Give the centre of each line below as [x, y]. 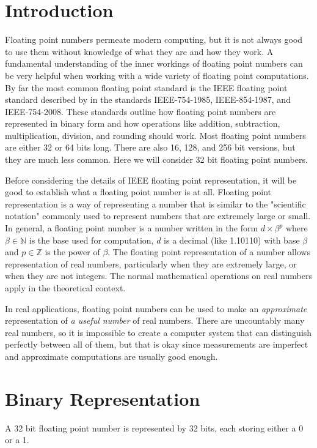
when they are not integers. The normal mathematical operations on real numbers [158, 276]
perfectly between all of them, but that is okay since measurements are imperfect [157, 344]
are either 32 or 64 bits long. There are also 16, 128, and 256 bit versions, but [150, 147]
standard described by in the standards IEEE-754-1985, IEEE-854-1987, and [148, 99]
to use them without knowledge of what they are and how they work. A [139, 51]
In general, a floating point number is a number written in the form [132, 228]
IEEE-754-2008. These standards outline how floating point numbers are [140, 111]
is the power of [72, 252]
